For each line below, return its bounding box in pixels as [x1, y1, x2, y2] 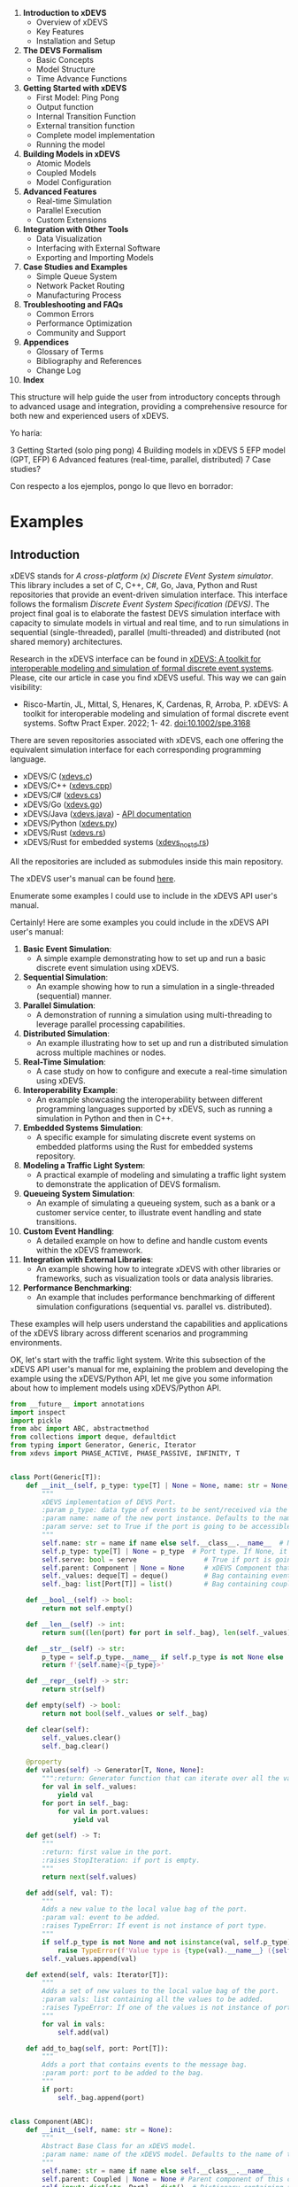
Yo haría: [10, 428, 42, 438]
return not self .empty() [42, 1604, 134, 1613]
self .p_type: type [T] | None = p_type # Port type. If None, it [42, 1547, 288, 1555]
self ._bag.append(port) [57, 2093, 145, 2102]
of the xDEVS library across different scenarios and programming [10, 1328, 248, 1338]
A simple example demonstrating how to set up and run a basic [35, 952, 266, 964]
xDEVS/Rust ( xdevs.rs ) [22, 827, 106, 838]
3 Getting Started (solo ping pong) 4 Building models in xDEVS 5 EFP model [10, 445, 286, 455]
